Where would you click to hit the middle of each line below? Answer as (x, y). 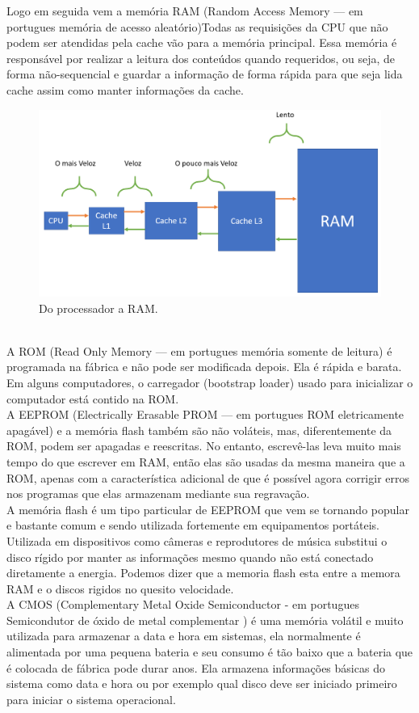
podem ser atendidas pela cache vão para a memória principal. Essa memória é (202, 42)
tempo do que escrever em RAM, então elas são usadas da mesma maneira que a (206, 461)
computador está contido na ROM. (93, 398)
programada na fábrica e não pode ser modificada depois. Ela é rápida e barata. (204, 367)
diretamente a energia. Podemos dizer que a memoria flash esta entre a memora (203, 573)
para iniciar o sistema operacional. (91, 699)
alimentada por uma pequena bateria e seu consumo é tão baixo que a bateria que (210, 652)
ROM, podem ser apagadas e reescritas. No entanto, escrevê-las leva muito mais (204, 446)
